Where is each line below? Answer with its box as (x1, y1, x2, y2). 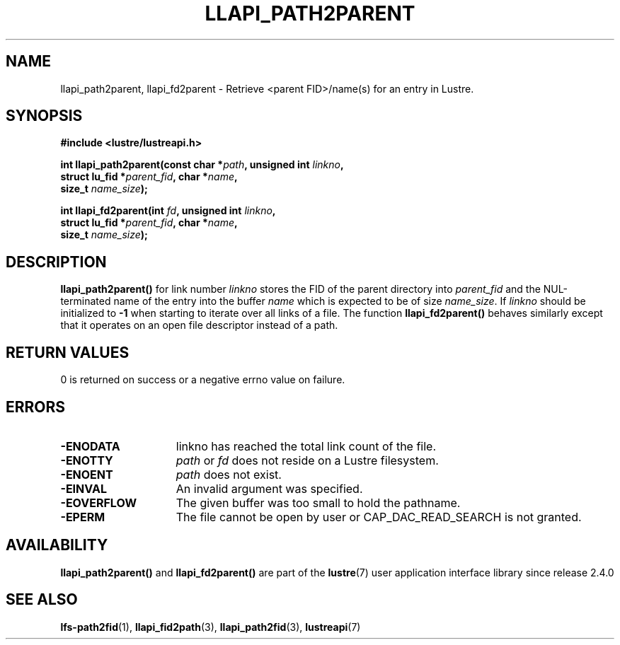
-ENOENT (60, 467, 113, 482)
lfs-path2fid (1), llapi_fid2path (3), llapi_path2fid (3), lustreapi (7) (60, 620, 361, 633)
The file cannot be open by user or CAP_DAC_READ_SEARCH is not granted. (176, 509, 582, 524)
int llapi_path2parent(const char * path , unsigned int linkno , (60, 158, 344, 171)
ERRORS (6, 397, 66, 416)
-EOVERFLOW (60, 495, 137, 510)
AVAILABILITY (6, 536, 108, 554)
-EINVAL (60, 481, 107, 496)
